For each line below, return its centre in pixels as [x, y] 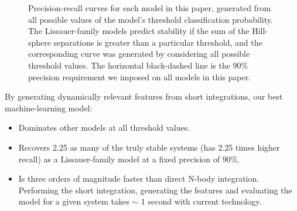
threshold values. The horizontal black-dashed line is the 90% [138, 65]
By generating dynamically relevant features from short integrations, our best [144, 96]
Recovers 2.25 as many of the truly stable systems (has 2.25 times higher [149, 147]
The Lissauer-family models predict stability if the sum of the [139, 31]
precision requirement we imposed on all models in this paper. [140, 76]
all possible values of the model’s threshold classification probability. [151, 19]
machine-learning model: [49, 108]
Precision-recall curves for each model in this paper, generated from [150, 8]
